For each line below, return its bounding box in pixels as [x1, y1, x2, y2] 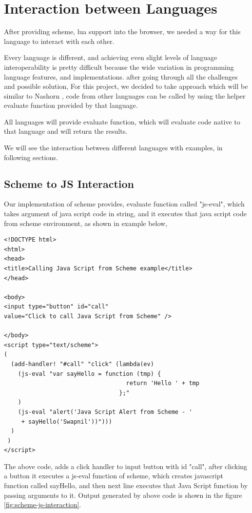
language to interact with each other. [4, 36, 115, 46]
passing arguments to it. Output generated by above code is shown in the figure [4, 490, 242, 500]
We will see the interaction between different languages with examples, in [4, 143, 223, 153]
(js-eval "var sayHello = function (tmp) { [18, 370, 161, 377]
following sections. [4, 152, 58, 162]
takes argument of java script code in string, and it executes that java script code [4, 208, 247, 219]
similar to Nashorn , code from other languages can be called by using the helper [4, 90, 246, 101]
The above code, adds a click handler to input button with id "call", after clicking [4, 461, 248, 471]
